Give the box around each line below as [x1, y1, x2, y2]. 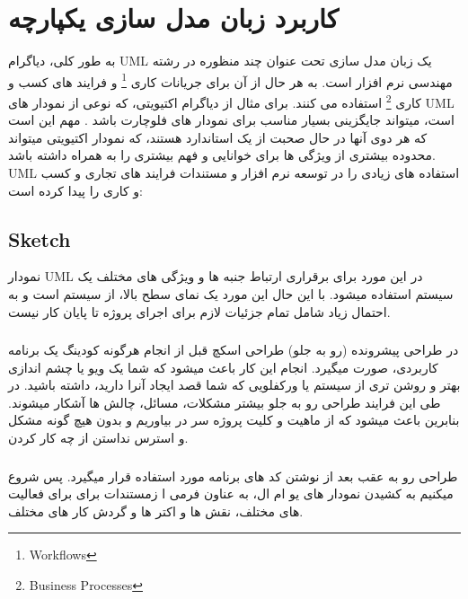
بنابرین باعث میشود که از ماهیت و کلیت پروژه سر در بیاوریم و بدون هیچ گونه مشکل [8, 410, 460, 429]
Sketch [8, 225, 71, 252]
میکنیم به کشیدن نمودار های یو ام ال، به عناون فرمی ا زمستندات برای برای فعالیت [8, 484, 454, 503]
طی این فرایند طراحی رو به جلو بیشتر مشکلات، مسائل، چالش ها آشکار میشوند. [8, 392, 441, 411]
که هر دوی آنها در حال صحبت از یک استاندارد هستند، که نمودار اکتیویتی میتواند [8, 128, 428, 146]
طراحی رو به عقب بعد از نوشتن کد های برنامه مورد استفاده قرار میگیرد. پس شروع [8, 466, 458, 485]
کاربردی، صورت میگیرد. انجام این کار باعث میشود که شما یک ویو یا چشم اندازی [8, 357, 438, 376]
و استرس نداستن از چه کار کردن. [8, 428, 189, 447]
